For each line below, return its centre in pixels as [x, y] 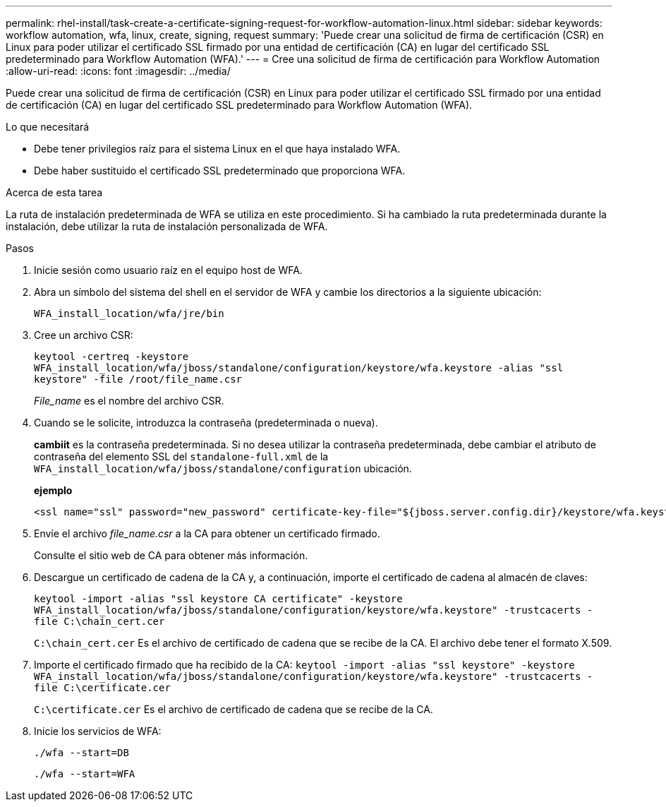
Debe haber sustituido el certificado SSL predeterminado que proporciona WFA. [220, 171]
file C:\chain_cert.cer [99, 621]
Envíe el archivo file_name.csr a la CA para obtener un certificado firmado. [207, 533]
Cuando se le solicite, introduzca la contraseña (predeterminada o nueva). [206, 423]
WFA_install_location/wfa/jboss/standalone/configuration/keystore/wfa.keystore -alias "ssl [299, 368]
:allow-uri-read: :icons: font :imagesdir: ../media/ [118, 71]
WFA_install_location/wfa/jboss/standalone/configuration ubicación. [223, 468]
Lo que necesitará [48, 127]
